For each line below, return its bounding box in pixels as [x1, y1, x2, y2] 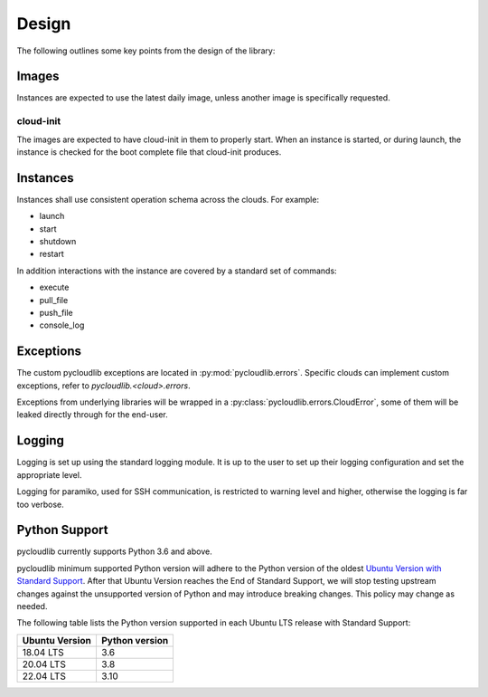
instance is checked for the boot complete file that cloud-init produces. [16, 146, 282, 158]
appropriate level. [16, 469, 82, 480]
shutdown [39, 236, 77, 247]
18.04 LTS [22, 645, 65, 658]
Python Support [16, 522, 108, 538]
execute [39, 282, 70, 293]
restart [39, 249, 65, 260]
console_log [39, 320, 85, 330]
